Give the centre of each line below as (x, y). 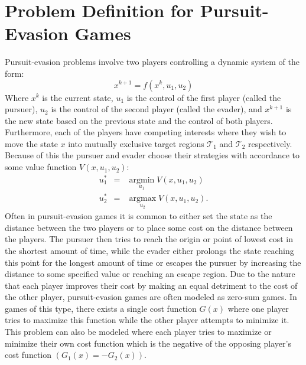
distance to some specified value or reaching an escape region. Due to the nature (150, 274)
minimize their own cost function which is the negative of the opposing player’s (148, 343)
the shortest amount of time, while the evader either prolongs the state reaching (149, 250)
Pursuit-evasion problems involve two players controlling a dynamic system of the (152, 62)
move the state (31, 143)
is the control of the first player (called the (204, 97)
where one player (258, 308)
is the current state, (78, 97)
